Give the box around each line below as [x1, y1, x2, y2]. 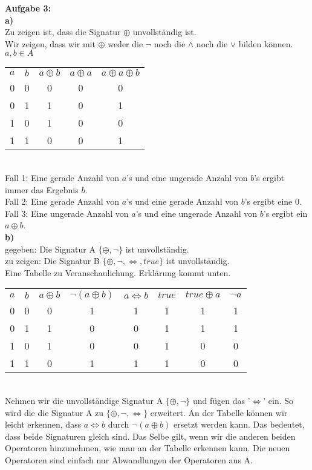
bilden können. [238, 37, 293, 50]
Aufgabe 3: [5, 2, 51, 14]
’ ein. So [263, 394, 294, 406]
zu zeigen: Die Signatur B [5, 254, 100, 267]
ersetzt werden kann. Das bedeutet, [174, 418, 305, 431]
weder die [108, 37, 143, 50]
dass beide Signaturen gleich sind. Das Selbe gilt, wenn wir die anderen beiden [5, 429, 296, 442]
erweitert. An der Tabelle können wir [150, 406, 288, 419]
